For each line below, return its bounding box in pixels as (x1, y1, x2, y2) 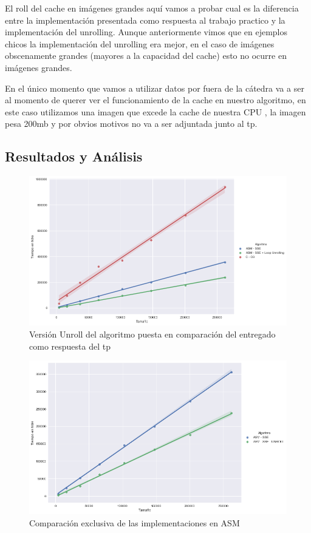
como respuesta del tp (29, 339, 111, 352)
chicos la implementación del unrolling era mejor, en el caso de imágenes (5, 37, 275, 50)
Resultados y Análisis (5, 147, 143, 166)
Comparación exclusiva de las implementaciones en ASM (29, 516, 240, 529)
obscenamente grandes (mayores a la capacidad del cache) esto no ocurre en (5, 49, 287, 62)
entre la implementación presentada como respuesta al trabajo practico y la (5, 13, 285, 26)
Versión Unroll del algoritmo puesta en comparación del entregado (29, 328, 276, 341)
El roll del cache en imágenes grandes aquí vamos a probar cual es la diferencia (5, 2, 299, 14)
